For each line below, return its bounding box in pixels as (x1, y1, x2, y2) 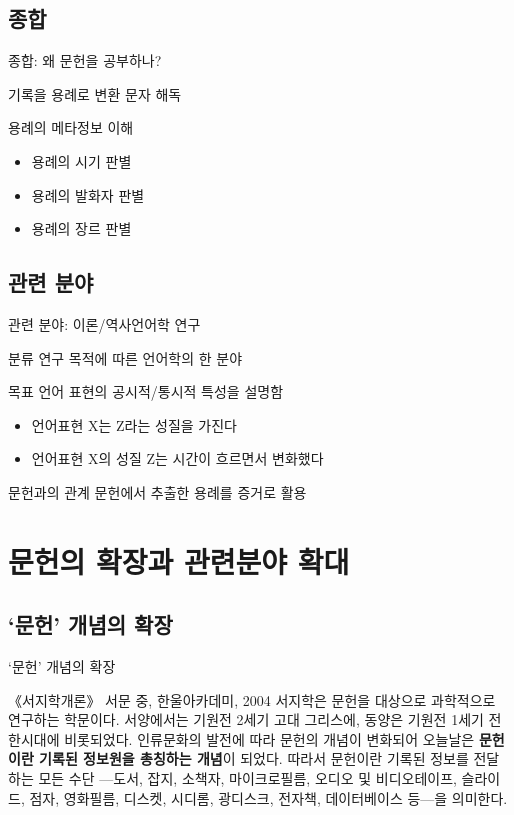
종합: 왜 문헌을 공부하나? (8, 50, 162, 71)
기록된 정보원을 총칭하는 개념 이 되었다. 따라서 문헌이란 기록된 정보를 (39, 748, 469, 769)
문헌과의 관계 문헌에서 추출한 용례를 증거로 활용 (8, 481, 307, 502)
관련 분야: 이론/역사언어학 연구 (8, 313, 201, 334)
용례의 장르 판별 (31, 218, 132, 239)
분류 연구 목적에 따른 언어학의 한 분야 (8, 347, 243, 368)
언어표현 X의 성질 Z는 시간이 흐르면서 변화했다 (31, 448, 324, 469)
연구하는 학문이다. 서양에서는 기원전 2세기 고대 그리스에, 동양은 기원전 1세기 (8, 709, 484, 730)
